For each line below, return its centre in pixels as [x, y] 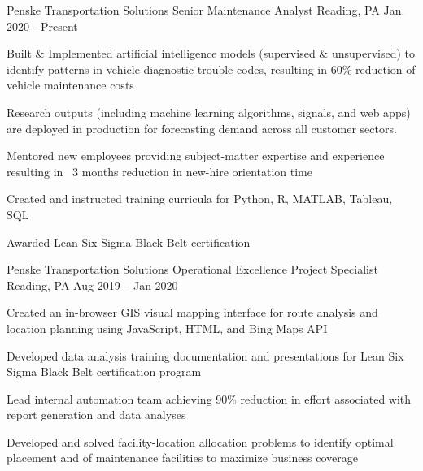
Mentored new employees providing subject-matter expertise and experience [196, 156]
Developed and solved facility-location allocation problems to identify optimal [200, 441]
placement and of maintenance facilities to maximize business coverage [182, 458]
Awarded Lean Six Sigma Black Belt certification [129, 242]
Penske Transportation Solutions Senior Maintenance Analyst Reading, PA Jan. [206, 10]
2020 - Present [42, 26]
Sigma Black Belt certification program [104, 372]
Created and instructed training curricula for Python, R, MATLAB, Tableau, [200, 199]
